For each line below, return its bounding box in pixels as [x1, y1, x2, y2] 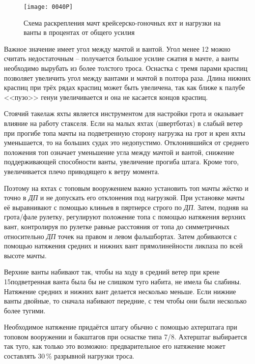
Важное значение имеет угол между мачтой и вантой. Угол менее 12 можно [4, 43, 230, 54]
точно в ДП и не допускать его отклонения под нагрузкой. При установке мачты [4, 192, 245, 203]
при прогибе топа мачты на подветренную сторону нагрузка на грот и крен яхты [4, 127, 246, 138]
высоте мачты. [4, 250, 47, 260]
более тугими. [4, 305, 46, 315]
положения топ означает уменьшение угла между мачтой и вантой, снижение [4, 147, 234, 157]
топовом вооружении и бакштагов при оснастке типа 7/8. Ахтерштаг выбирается [4, 331, 247, 341]
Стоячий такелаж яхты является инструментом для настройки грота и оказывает [4, 108, 244, 119]
